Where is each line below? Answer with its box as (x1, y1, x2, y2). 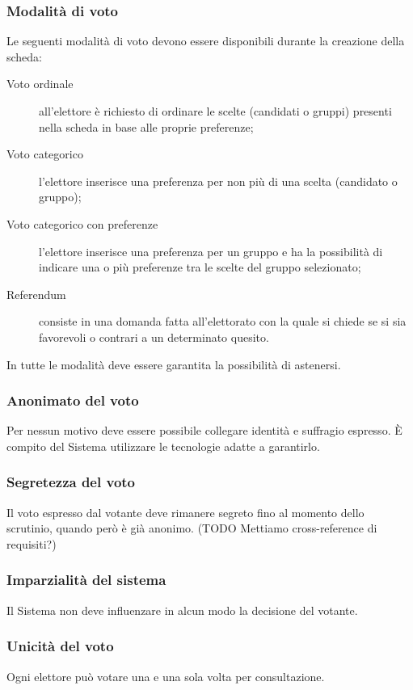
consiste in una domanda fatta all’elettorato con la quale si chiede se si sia (39, 313, 407, 330)
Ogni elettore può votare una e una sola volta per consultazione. (6, 667, 325, 684)
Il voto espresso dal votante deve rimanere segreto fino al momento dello (6, 503, 365, 520)
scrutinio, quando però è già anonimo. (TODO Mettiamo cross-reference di (6, 520, 377, 536)
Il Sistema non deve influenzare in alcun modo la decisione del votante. (6, 601, 358, 618)
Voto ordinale (6, 75, 74, 92)
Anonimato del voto (6, 390, 139, 410)
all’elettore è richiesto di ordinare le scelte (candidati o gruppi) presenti (39, 103, 392, 119)
